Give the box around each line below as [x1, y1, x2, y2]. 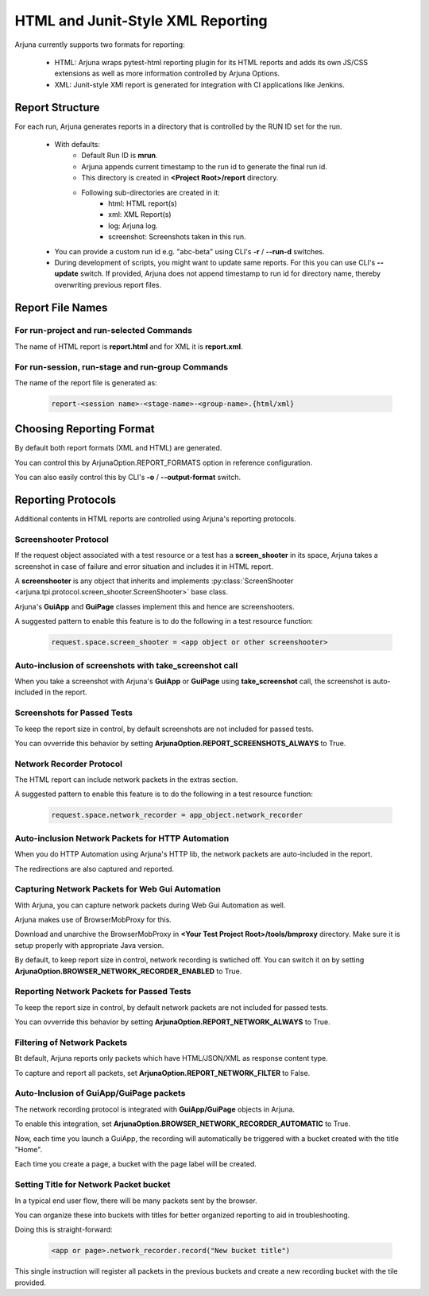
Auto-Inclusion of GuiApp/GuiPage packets [14, 1088, 186, 1099]
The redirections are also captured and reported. [14, 864, 175, 873]
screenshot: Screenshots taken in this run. [108, 232, 246, 242]
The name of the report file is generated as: [14, 378, 158, 387]
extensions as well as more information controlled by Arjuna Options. [54, 68, 280, 79]
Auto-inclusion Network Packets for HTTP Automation [14, 833, 230, 844]
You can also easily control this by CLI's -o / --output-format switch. [14, 473, 242, 482]
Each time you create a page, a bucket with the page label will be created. [14, 1159, 257, 1169]
